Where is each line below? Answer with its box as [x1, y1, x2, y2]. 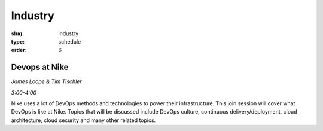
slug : [11, 30, 24, 37]
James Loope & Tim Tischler [11, 78, 82, 85]
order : [11, 47, 27, 54]
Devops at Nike [11, 62, 69, 72]
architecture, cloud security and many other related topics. [11, 117, 156, 124]
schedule [58, 38, 81, 45]
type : [11, 38, 25, 45]
